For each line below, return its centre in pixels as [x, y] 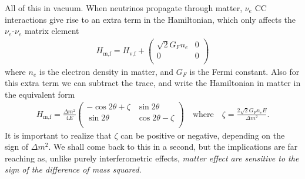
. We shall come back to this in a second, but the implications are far [173, 147]
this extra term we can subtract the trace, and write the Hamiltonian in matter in [153, 83]
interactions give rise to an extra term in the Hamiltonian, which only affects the [150, 19]
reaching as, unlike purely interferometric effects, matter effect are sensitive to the [152, 158]
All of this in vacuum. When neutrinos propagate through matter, [124, 8]
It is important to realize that [58, 135]
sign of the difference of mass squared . [73, 169]
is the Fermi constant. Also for [244, 71]
